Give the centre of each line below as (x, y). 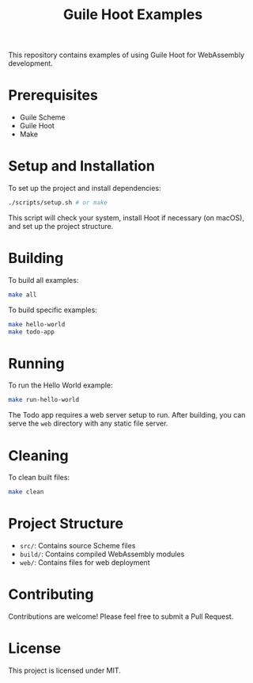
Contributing (51, 595)
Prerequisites (53, 95)
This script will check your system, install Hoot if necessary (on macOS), (126, 217)
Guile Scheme (42, 117)
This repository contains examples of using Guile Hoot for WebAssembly (126, 55)
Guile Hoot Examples (133, 15)
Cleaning (38, 455)
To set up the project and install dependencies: (85, 189)
